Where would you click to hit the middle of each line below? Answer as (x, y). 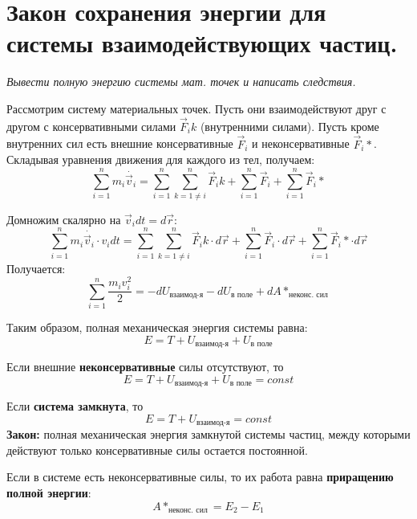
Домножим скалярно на (64, 219)
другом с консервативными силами (91, 126)
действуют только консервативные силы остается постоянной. (157, 450)
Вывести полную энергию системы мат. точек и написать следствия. (181, 82)
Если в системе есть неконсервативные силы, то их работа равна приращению (200, 477)
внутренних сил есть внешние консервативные (120, 143)
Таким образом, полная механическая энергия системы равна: (157, 327)
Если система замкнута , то (75, 406)
